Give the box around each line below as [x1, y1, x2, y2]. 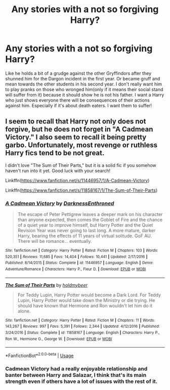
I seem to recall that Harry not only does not [5, 117, 146, 126]
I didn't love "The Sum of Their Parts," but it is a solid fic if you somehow [5, 162, 157, 168]
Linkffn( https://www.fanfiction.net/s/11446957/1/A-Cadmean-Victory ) [5, 177, 150, 183]
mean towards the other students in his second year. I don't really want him [5, 81, 162, 87]
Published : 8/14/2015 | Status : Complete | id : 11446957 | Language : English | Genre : [5, 261, 154, 266]
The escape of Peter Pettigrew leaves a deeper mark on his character [17, 211, 163, 218]
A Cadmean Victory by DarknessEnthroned [5, 200, 114, 207]
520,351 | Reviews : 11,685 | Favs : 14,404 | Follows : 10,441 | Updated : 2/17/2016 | [5, 254, 148, 259]
